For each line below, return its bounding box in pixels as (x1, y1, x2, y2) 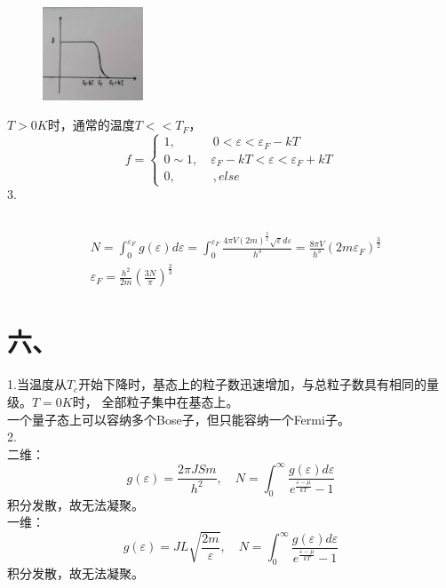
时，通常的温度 (47, 115, 135, 134)
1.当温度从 (7, 375, 67, 393)
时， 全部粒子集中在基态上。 (72, 392, 239, 410)
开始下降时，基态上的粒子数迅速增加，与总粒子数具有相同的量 (78, 375, 440, 393)
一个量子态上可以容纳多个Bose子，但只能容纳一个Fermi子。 (7, 409, 350, 428)
